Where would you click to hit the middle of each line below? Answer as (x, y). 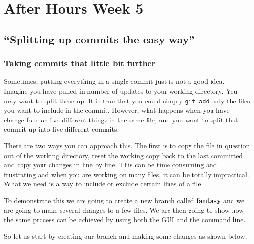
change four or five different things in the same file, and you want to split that (121, 119)
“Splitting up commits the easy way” (99, 39)
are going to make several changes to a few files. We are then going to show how (124, 210)
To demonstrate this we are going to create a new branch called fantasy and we (124, 200)
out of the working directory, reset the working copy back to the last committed (124, 155)
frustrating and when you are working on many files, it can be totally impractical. (127, 174)
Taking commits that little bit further (80, 63)
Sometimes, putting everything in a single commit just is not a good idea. (114, 81)
